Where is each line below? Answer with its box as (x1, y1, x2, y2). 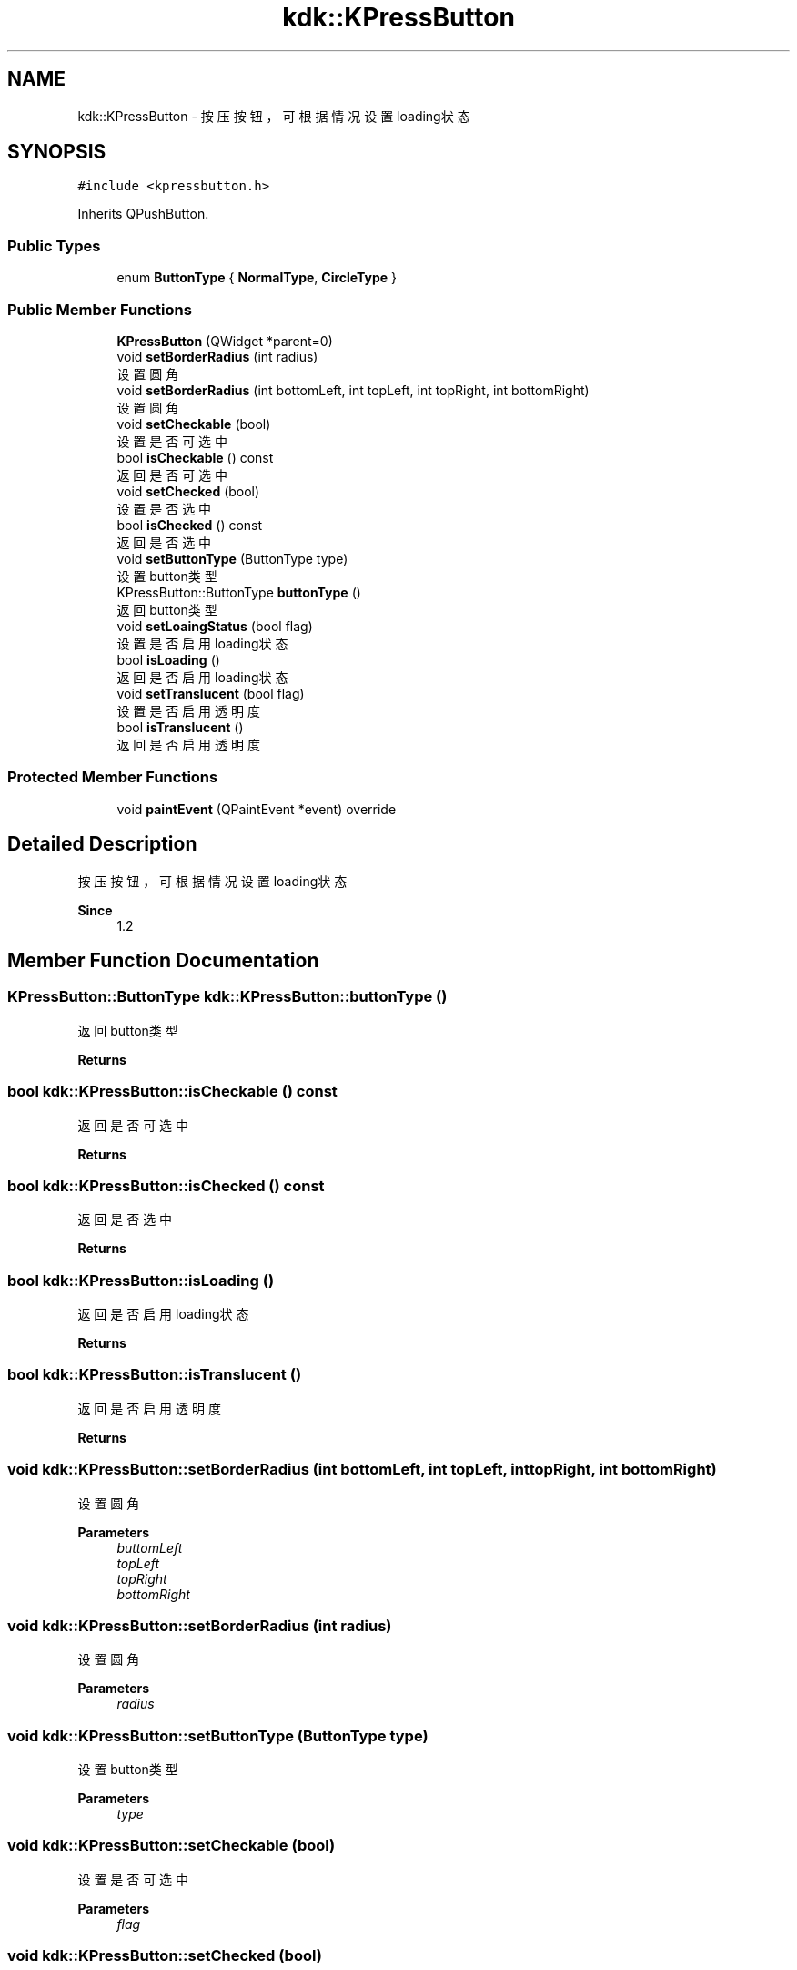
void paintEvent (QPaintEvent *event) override (116, 801, 397, 817)
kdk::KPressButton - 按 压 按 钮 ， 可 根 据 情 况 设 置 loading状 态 (77, 107, 470, 124)
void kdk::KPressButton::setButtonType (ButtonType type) (7, 1726, 429, 1745)
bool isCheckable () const (116, 449, 274, 465)
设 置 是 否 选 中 (116, 500, 212, 516)
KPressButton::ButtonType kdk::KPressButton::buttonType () (7, 987, 448, 1006)
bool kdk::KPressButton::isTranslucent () (7, 1365, 302, 1384)
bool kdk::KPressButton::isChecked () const (7, 1176, 325, 1195)
